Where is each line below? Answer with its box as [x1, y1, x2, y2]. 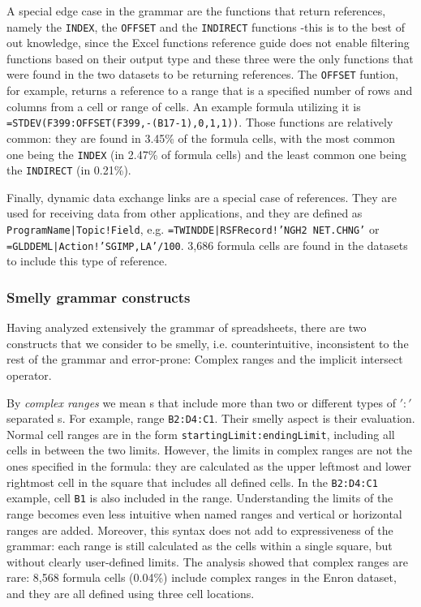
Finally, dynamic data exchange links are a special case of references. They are [6, 188, 397, 205]
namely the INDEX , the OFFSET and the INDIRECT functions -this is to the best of [6, 18, 405, 35]
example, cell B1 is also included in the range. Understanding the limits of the [6, 489, 393, 506]
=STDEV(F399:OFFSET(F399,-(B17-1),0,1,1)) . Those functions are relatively [6, 114, 393, 131]
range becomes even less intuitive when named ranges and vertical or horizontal [6, 505, 402, 522]
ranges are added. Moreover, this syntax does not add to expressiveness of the [6, 521, 393, 538]
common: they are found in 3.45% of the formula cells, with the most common [6, 129, 395, 146]
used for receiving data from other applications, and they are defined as [6, 204, 363, 222]
